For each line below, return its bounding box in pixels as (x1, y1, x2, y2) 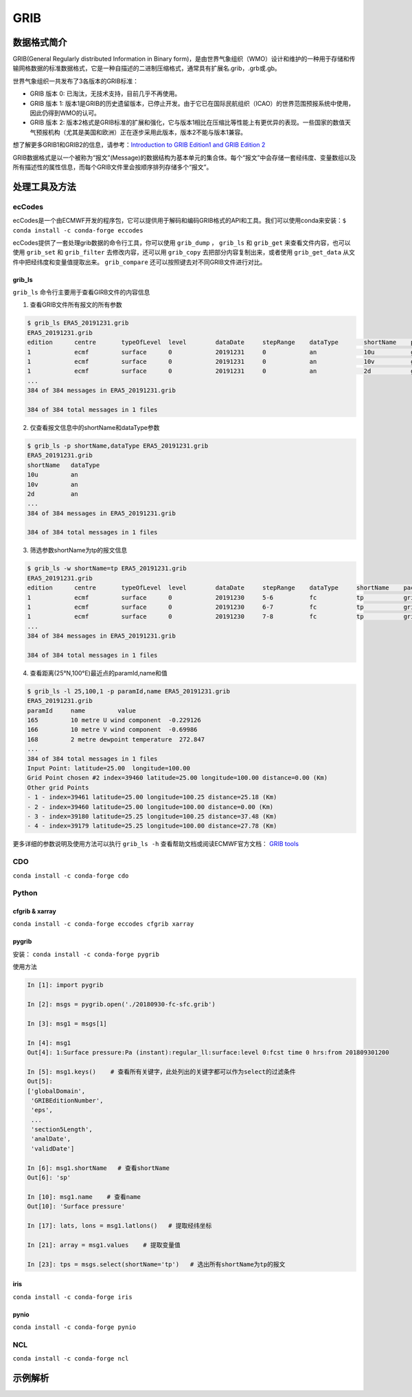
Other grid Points (27, 783, 89, 791)
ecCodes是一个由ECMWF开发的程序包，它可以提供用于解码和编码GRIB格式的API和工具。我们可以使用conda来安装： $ (12, 217, 347, 225)
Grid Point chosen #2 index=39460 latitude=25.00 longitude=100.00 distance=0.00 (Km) (27, 774, 328, 782)
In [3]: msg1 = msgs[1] (27, 1019, 108, 1028)
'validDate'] (31, 1145, 75, 1152)
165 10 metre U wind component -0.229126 (27, 716, 202, 724)
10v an (27, 480, 78, 488)
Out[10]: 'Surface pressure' (27, 1202, 126, 1211)
